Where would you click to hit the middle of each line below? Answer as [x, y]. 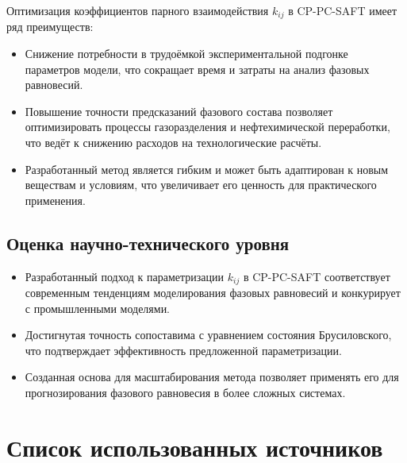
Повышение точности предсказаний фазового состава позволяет [179, 111]
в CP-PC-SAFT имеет [343, 10]
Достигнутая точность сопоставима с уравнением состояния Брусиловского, [208, 335]
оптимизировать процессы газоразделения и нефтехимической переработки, [207, 127]
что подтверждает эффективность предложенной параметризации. [183, 350]
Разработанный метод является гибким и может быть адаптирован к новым [207, 169]
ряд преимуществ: [50, 27]
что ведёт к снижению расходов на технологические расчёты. [173, 143]
